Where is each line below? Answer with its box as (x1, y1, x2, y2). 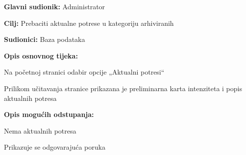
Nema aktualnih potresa (4, 125, 76, 136)
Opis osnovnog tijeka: (4, 50, 78, 60)
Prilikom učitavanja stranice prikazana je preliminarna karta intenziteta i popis (4, 83, 242, 93)
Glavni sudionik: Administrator (4, 1, 105, 11)
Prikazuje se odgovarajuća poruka (4, 142, 105, 152)
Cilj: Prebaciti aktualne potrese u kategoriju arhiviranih (4, 18, 174, 28)
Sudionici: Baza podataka (4, 34, 85, 44)
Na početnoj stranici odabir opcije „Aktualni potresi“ (4, 67, 165, 77)
